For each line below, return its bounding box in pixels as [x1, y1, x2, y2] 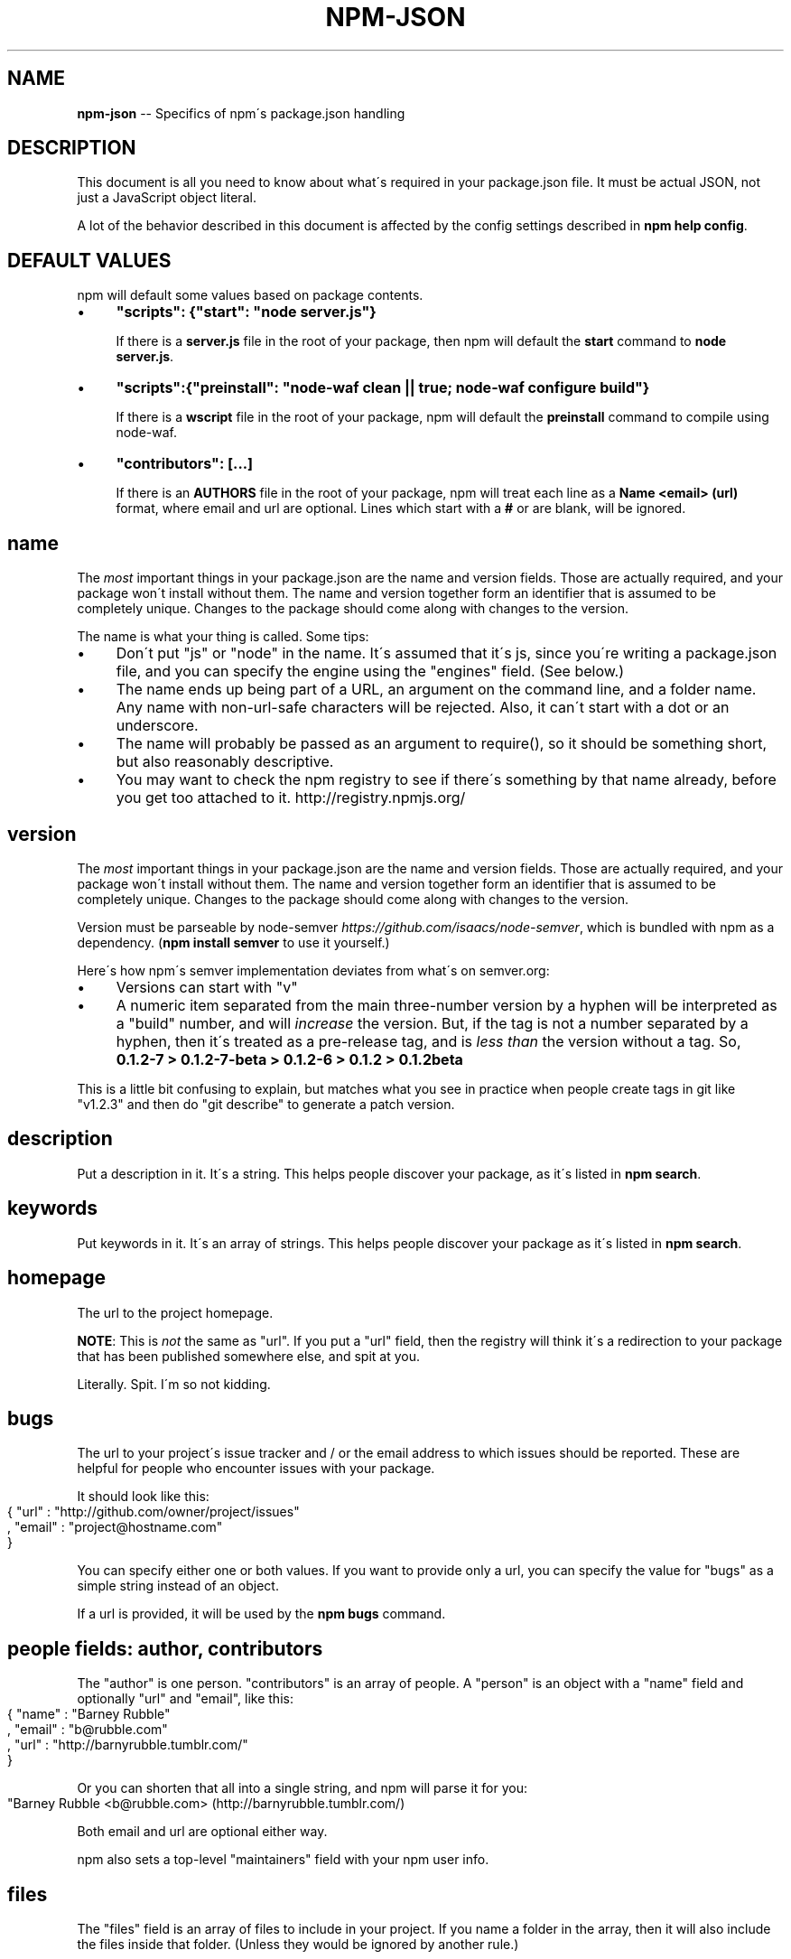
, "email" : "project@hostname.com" [7, 1519, 223, 1535]
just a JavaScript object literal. [77, 190, 256, 206]
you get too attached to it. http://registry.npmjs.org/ [116, 788, 466, 807]
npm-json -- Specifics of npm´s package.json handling [77, 105, 405, 121]
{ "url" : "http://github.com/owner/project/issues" [7, 1504, 300, 1520]
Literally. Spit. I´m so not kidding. [77, 1376, 271, 1392]
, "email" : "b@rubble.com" [7, 1721, 168, 1738]
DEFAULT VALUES [7, 248, 172, 272]
